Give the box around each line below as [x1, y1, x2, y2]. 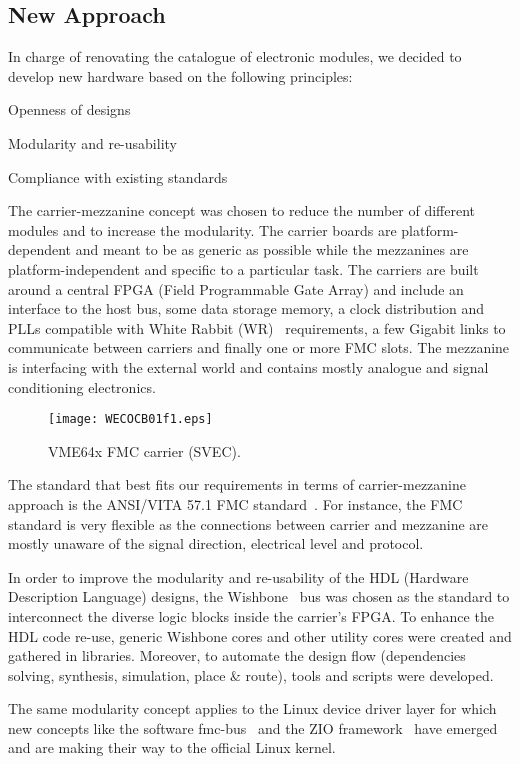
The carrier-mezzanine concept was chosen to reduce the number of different [8, 200, 475, 221]
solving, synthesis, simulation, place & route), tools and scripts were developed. [8, 664, 494, 685]
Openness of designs [8, 99, 131, 120]
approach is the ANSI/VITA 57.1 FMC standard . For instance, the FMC [8, 493, 463, 514]
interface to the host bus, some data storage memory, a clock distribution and [8, 298, 485, 319]
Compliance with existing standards [8, 166, 228, 187]
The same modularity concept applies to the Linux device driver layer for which [8, 698, 497, 719]
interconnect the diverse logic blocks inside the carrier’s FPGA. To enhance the [8, 605, 494, 626]
